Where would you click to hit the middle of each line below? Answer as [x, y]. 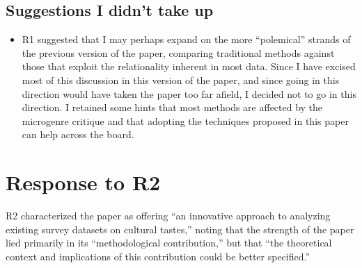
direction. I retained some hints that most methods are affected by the [172, 107]
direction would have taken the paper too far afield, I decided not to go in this [189, 93]
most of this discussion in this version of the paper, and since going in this [181, 79]
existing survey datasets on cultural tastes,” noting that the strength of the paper [180, 229]
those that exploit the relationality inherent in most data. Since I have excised [189, 66]
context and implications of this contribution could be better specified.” [158, 256]
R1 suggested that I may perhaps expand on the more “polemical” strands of [186, 39]
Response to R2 [83, 182]
